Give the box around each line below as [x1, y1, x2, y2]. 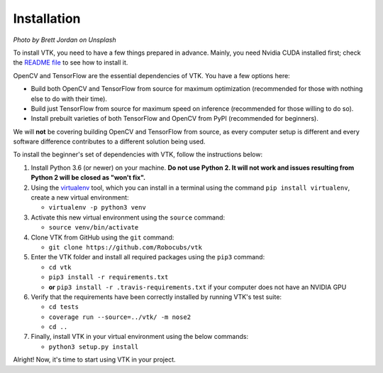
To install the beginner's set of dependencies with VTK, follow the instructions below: [13, 150, 262, 159]
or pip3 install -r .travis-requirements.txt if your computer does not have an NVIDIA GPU [48, 283, 347, 291]
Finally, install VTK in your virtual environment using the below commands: [30, 333, 248, 341]
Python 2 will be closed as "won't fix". [30, 173, 146, 182]
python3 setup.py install [48, 342, 139, 351]
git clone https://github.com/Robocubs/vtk [48, 243, 202, 252]
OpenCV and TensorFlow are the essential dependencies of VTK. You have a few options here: [13, 71, 290, 80]
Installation [13, 11, 81, 26]
